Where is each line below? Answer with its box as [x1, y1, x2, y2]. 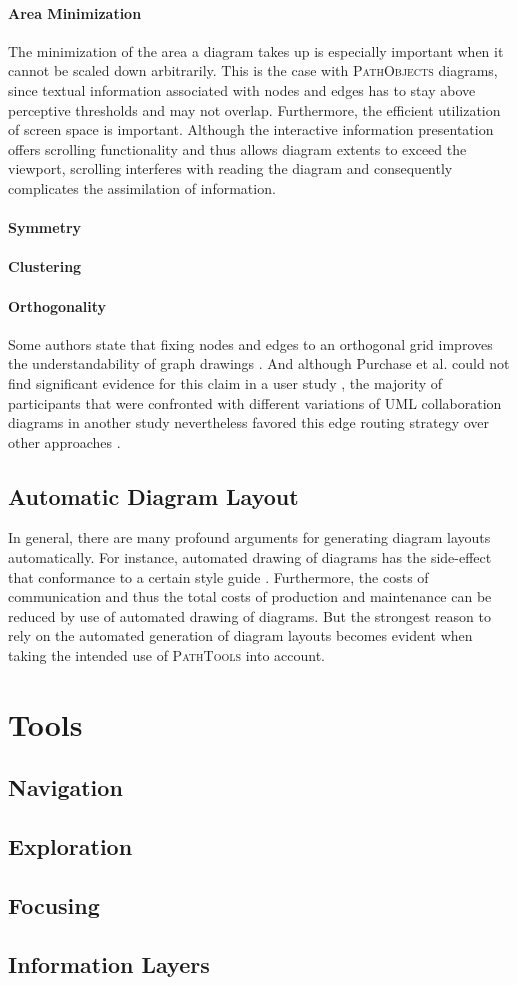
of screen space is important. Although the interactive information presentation [8, 119, 494, 140]
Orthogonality [8, 295, 107, 316]
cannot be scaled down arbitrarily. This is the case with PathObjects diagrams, [8, 60, 498, 81]
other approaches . [8, 431, 121, 452]
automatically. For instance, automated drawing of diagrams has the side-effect [8, 547, 492, 568]
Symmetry [8, 217, 82, 238]
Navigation [8, 772, 123, 803]
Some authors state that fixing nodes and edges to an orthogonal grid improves [8, 333, 493, 354]
